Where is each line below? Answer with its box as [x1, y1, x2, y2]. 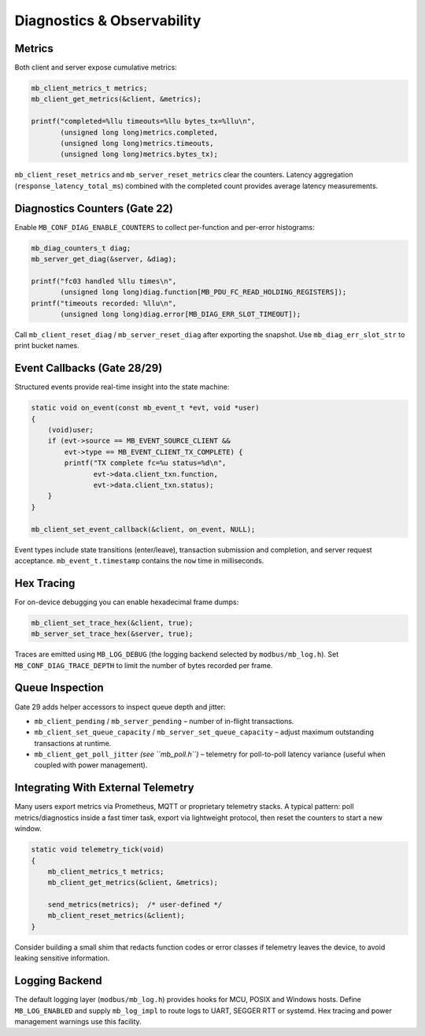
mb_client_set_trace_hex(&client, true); [31, 618, 194, 627]
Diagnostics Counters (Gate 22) [14, 202, 173, 215]
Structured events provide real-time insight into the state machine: [14, 382, 230, 392]
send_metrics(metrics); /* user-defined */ [47, 900, 223, 909]
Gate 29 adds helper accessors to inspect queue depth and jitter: [14, 702, 226, 711]
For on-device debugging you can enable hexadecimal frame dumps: [14, 597, 239, 607]
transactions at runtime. [34, 738, 112, 748]
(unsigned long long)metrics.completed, [60, 128, 218, 137]
